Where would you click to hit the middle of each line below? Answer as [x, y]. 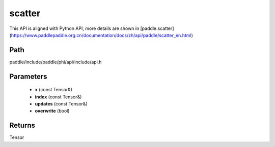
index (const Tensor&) [58, 97]
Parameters [28, 76]
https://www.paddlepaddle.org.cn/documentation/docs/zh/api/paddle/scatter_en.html [101, 35]
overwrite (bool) [52, 111]
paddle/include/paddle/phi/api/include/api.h [56, 62]
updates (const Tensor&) [61, 104]
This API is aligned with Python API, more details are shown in [74, 28]
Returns [22, 125]
